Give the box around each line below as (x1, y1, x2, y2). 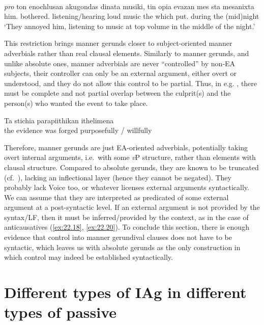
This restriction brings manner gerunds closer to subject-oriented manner (4, 38, 232, 48)
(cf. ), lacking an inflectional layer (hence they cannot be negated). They (4, 172, 231, 182)
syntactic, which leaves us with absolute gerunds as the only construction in (4, 241, 241, 252)
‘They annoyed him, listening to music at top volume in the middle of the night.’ (4, 20, 255, 31)
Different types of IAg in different (4, 282, 247, 303)
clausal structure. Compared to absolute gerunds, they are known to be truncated (4, 161, 259, 172)
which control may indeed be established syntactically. (4, 252, 173, 262)
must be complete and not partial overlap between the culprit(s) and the (4, 88, 231, 98)
